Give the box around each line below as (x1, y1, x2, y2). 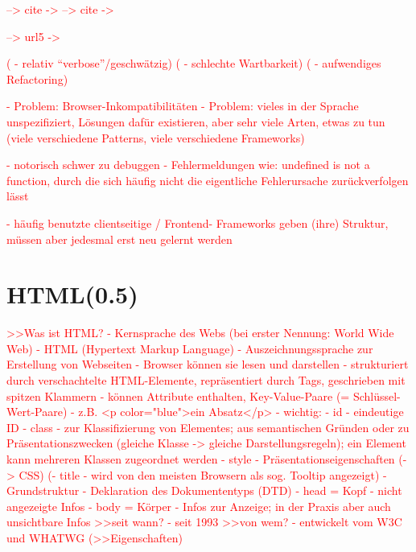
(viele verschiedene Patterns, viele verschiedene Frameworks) (6, 129, 305, 146)
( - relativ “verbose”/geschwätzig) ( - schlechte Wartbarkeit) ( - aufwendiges (6, 55, 381, 72)
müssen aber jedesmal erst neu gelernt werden (6, 230, 233, 247)
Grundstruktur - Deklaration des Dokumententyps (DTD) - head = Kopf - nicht (6, 482, 402, 499)
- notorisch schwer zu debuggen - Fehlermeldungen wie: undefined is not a (6, 156, 370, 173)
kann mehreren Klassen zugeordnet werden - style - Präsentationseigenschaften (6, 451, 395, 467)
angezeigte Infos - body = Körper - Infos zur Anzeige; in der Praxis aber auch (6, 497, 391, 514)
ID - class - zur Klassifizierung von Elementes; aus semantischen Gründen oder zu (6, 418, 410, 435)
